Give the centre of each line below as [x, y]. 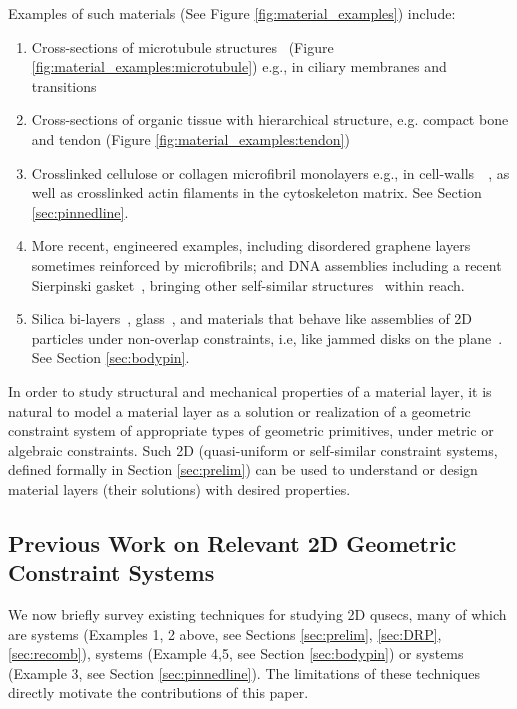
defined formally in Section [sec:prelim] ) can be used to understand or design [243, 469]
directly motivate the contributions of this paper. [158, 692]
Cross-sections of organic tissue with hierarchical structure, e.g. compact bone [270, 119]
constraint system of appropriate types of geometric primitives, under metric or [251, 430]
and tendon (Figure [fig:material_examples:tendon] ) [190, 138]
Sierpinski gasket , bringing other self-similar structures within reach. [248, 284]
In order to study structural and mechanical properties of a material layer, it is [250, 390]
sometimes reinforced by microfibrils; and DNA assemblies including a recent [266, 264]
